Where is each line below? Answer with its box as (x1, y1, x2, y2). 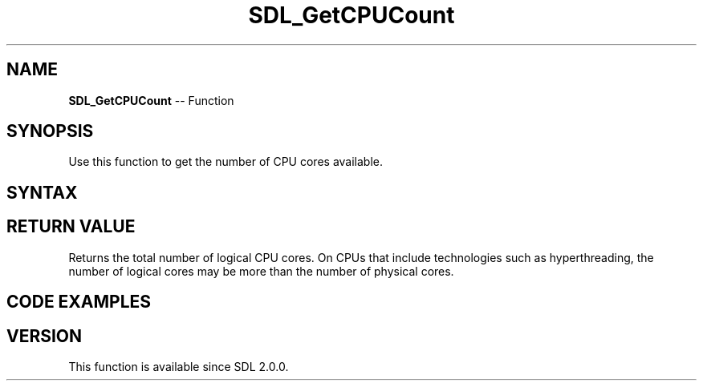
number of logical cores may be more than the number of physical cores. (68, 264, 454, 278)
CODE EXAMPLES (6, 292, 152, 312)
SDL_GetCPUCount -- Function (68, 93, 234, 107)
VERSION (6, 325, 83, 346)
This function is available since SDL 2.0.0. (68, 359, 289, 373)
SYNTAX (6, 182, 78, 203)
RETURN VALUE (6, 216, 136, 237)
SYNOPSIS (6, 121, 94, 142)
